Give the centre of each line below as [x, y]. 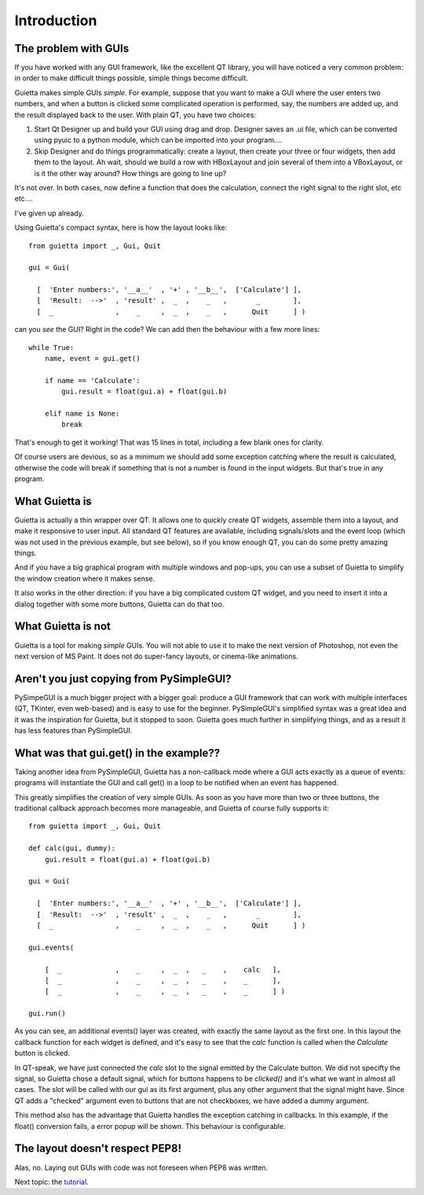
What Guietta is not [63, 627]
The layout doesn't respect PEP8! [98, 1149]
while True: [51, 347]
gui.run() [47, 1014]
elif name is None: [82, 413]
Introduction [56, 20]
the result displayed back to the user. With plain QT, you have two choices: [135, 115]
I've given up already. [49, 213]
